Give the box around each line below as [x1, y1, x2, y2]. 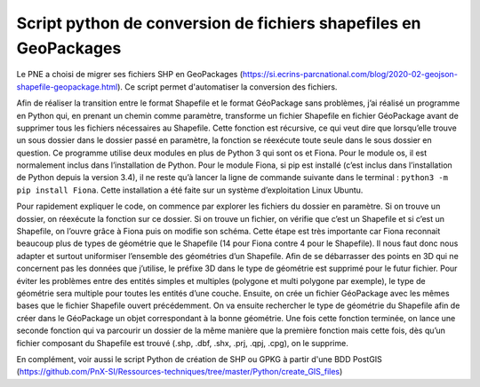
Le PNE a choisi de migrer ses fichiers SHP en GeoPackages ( [16, 69, 244, 80]
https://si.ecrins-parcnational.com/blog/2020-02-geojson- [242, 69, 458, 80]
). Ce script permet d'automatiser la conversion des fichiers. [116, 81, 338, 92]
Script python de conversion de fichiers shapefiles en [16, 13, 421, 33]
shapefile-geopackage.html [16, 81, 118, 92]
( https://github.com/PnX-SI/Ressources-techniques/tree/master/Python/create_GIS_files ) [16, 367, 343, 377]
